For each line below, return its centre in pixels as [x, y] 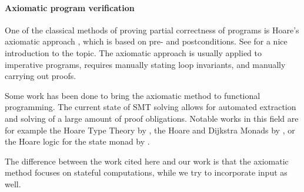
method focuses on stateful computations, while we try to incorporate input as [146, 172]
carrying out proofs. [41, 76]
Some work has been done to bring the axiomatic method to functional [133, 95]
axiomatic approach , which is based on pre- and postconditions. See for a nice [146, 41]
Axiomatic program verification [70, 7]
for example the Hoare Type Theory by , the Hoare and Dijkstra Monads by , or [150, 130]
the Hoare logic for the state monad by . [77, 141]
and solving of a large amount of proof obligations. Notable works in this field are [152, 118]
